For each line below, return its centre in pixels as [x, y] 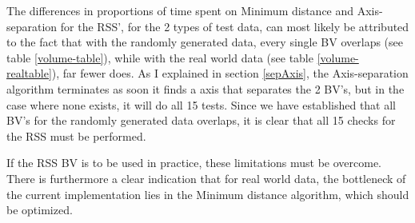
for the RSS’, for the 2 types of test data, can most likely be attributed [235, 26]
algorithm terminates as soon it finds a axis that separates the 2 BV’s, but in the [206, 88]
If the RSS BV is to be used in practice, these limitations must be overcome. [194, 163]
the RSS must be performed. [76, 135]
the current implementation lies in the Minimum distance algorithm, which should [208, 194]
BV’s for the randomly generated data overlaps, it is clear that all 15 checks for [201, 120]
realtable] [29, 73]
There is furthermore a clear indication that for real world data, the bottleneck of [206, 178]
